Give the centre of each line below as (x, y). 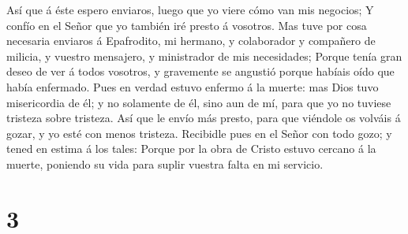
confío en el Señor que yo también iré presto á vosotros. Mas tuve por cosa (187, 25)
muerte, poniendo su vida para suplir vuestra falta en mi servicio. (165, 163)
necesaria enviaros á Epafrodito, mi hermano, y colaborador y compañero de (191, 41)
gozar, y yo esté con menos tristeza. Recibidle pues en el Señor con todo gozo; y (199, 133)
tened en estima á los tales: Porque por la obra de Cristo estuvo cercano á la (191, 149)
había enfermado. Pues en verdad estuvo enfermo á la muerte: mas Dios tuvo (193, 86)
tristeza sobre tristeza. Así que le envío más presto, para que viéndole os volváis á (204, 118)
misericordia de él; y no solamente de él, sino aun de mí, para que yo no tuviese (199, 102)
